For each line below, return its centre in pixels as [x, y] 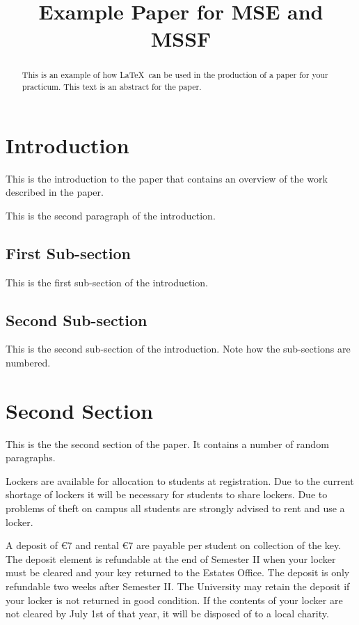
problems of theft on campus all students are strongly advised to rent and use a [175, 508]
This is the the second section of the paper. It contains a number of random [167, 443]
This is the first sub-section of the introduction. [107, 282]
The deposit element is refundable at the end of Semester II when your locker [171, 558]
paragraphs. [31, 457]
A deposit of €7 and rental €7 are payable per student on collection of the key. [174, 545]
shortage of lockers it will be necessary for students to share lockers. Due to [167, 494]
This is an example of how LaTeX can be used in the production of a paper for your [175, 75]
